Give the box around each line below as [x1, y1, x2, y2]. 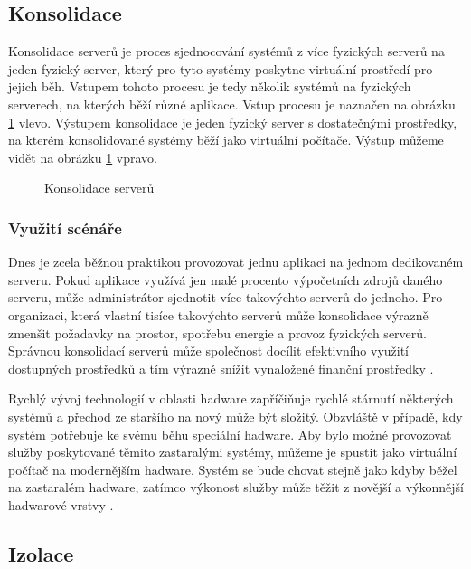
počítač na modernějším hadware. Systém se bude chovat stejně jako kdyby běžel [8, 460, 457, 479]
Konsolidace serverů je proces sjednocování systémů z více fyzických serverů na [8, 42, 445, 61]
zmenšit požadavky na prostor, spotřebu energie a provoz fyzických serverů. [8, 323, 427, 342]
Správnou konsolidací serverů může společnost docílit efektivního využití [8, 341, 410, 360]
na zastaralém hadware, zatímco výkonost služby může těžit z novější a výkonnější [8, 478, 465, 497]
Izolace [8, 539, 74, 567]
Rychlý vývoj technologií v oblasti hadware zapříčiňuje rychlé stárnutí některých [8, 389, 454, 408]
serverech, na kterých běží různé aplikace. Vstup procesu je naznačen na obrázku [8, 94, 456, 113]
